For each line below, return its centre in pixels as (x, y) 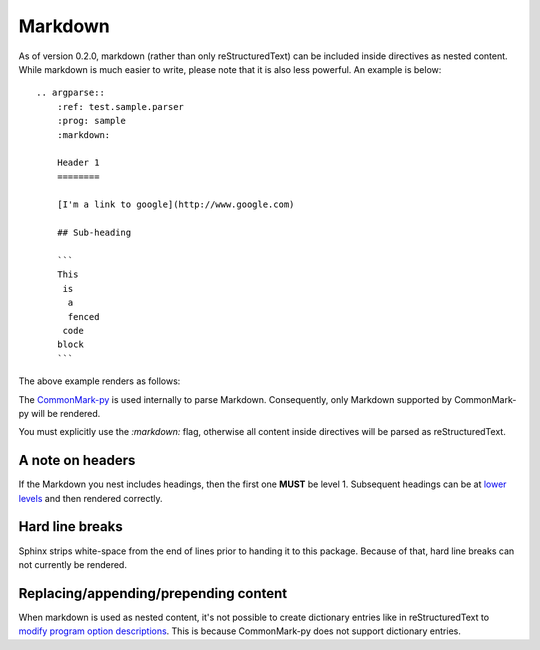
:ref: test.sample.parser (120, 106)
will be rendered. (66, 413)
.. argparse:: (70, 93)
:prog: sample (91, 121)
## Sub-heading (94, 233)
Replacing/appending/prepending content (153, 593)
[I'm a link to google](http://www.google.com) (175, 204)
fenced (83, 316)
